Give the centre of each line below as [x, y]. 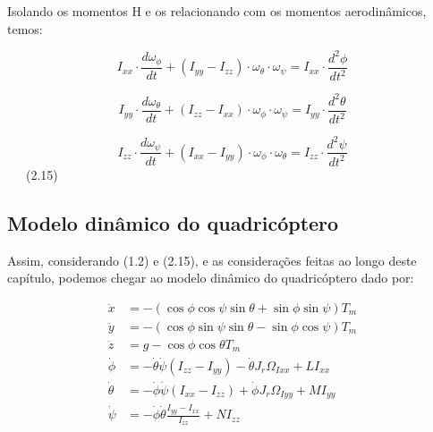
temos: [25, 28]
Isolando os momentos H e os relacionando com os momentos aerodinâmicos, [217, 11]
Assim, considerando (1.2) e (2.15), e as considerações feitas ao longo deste [212, 260]
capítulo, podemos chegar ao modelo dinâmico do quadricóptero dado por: [211, 278]
